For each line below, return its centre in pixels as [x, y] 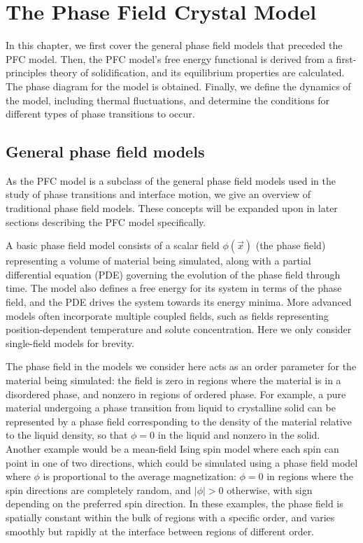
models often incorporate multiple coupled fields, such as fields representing [167, 315]
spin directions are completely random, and [99, 489]
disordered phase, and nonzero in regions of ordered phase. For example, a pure [176, 394]
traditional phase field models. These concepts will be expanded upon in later [172, 208]
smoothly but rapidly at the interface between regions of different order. [160, 531]
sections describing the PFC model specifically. [106, 221]
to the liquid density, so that [67, 435]
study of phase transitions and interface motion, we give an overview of [158, 194]
